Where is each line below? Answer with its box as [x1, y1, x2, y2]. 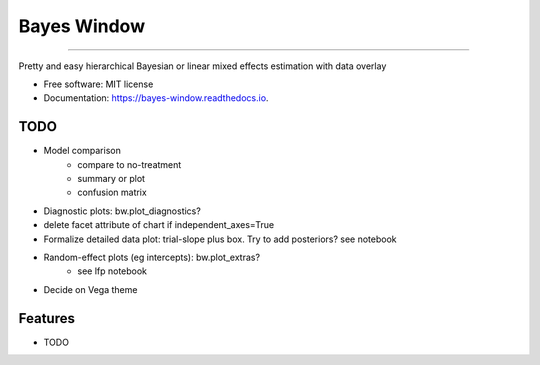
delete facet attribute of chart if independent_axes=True [43, 219, 275, 231]
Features [18, 310, 75, 327]
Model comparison [43, 145, 122, 157]
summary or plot [77, 173, 145, 185]
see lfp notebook [77, 265, 148, 277]
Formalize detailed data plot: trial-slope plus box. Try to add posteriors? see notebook [43, 233, 397, 245]
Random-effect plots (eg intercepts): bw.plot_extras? [43, 251, 260, 263]
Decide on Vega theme [43, 283, 138, 295]
